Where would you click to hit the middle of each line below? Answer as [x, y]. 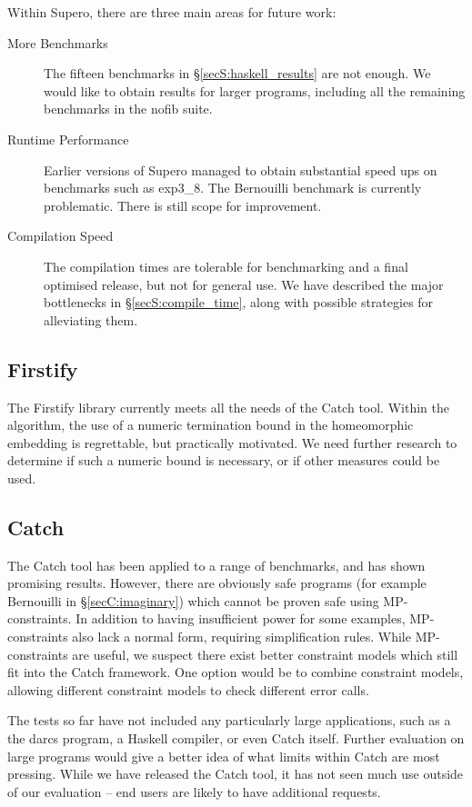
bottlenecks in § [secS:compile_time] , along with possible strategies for [239, 302]
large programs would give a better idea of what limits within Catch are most [224, 756]
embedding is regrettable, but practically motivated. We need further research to [232, 442]
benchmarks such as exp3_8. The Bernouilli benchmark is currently [233, 188]
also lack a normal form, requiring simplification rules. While [241, 637]
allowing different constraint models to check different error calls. [188, 689]
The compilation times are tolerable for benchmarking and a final [226, 266]
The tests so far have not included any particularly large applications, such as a [229, 720]
